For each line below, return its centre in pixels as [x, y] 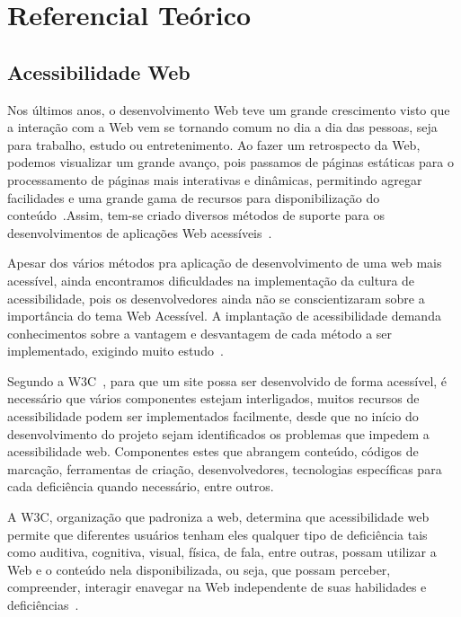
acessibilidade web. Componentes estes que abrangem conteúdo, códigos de [213, 451]
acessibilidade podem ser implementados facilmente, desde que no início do [213, 416]
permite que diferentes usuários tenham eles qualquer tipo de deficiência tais [217, 534]
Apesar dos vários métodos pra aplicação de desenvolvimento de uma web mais [225, 263]
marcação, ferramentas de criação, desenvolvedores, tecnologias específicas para [225, 468]
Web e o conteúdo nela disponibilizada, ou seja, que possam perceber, [199, 569]
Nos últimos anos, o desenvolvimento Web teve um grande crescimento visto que [229, 109]
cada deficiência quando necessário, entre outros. [141, 486]
